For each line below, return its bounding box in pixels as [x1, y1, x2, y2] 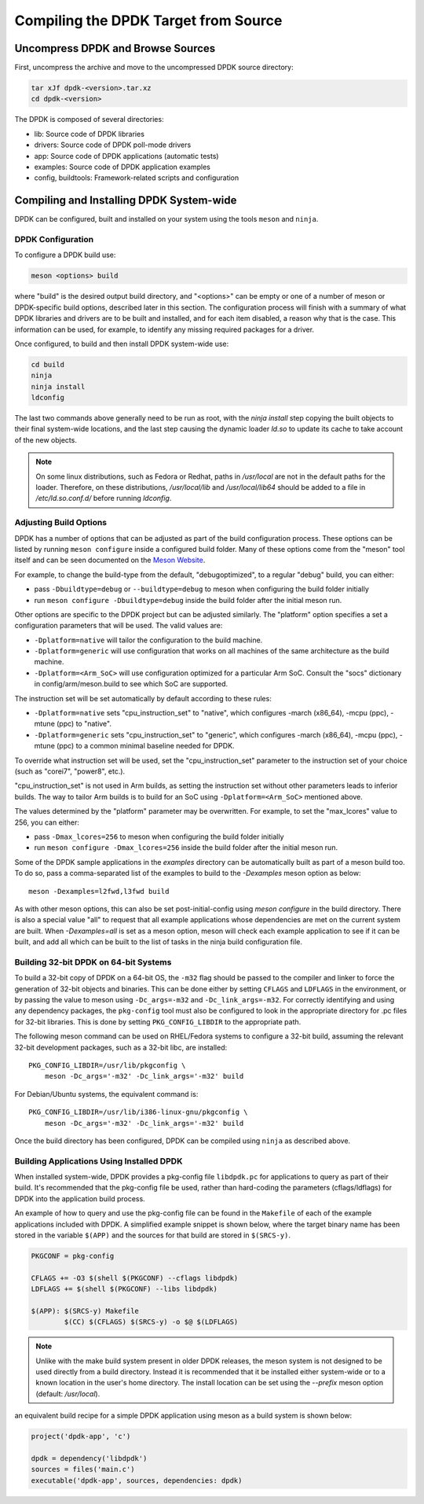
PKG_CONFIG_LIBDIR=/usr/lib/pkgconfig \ [28, 1061, 186, 1069]
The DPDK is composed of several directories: [14, 115, 164, 124]
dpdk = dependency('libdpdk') [31, 1454, 148, 1463]
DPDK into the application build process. [14, 1193, 145, 1203]
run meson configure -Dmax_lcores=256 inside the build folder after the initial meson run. [34, 843, 338, 852]
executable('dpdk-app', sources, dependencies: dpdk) [31, 1476, 243, 1485]
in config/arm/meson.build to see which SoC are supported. [34, 679, 228, 689]
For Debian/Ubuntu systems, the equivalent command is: [14, 1089, 199, 1098]
